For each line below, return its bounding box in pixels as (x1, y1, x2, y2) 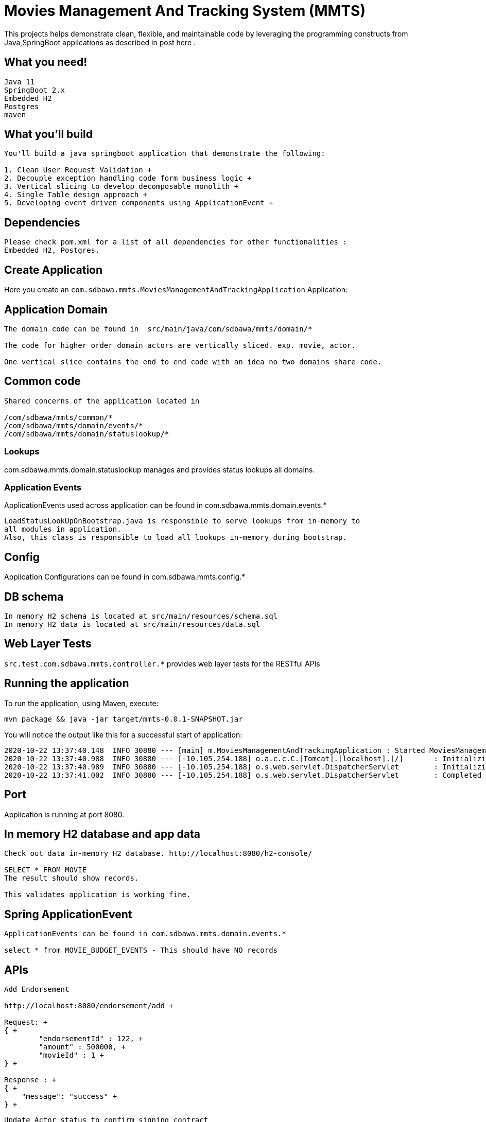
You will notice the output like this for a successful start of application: (4, 730, 242, 739)
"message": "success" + (21, 1092, 117, 1101)
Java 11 (4, 77, 35, 86)
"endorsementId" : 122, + (39, 1035, 143, 1043)
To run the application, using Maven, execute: (4, 698, 159, 708)
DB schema (4, 590, 64, 603)
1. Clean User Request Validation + (4, 166, 152, 174)
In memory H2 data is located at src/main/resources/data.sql (4, 620, 261, 628)
